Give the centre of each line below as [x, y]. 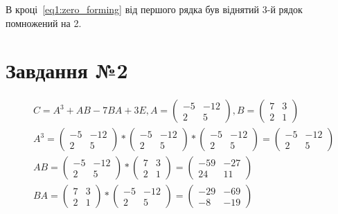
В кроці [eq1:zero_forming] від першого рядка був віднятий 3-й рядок [154, 9]
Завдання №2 [67, 70]
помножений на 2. [44, 23]
